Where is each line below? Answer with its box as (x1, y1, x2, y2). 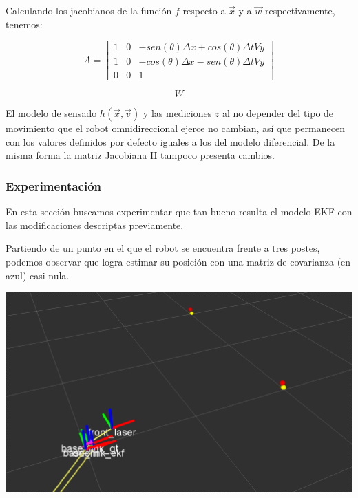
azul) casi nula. (6, 268, 70, 282)
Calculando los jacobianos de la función (6, 3, 172, 17)
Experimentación (6, 177, 101, 194)
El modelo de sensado (6, 106, 97, 120)
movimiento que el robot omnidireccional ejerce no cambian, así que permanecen (6, 121, 345, 136)
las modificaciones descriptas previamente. (6, 217, 184, 232)
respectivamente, (264, 3, 335, 17)
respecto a (182, 3, 226, 17)
